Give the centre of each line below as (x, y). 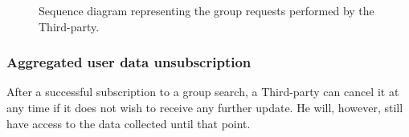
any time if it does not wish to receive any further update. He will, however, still (205, 107)
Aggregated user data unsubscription (129, 62)
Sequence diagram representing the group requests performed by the (207, 10)
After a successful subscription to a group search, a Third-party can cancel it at (203, 92)
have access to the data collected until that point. (129, 123)
